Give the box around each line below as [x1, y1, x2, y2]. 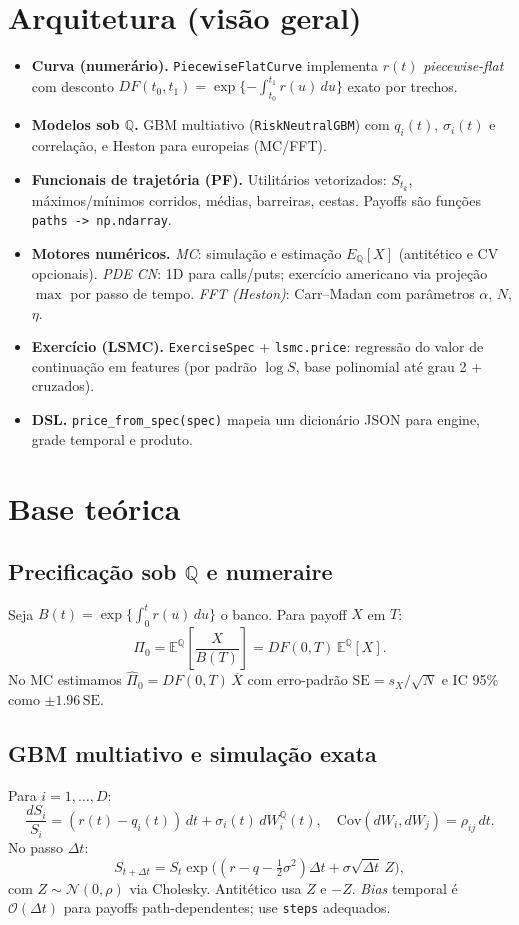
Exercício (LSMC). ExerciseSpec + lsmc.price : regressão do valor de [31, 336, 484, 357]
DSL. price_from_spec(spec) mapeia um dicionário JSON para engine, [31, 409, 481, 430]
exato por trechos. [347, 75, 458, 96]
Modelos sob [31, 114, 120, 135]
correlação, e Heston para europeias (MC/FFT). [31, 135, 327, 156]
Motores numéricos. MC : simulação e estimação [31, 242, 342, 263]
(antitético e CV [398, 242, 499, 263]
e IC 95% [441, 669, 499, 690]
